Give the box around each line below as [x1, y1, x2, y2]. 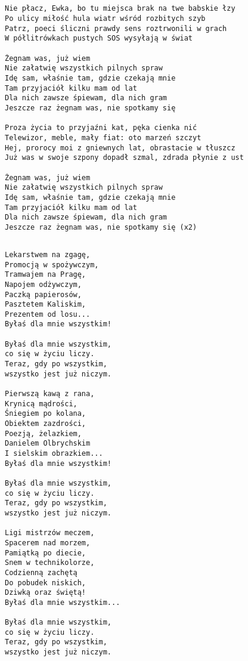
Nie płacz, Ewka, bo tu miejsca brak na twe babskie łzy [5, 4, 235, 13]
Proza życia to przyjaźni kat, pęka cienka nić [5, 123, 197, 132]
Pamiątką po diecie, [5, 548, 86, 557]
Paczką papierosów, [5, 290, 82, 299]
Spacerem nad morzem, [5, 538, 91, 547]
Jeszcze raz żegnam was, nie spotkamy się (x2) [5, 223, 197, 231]
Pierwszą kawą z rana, [5, 390, 95, 399]
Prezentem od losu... [5, 310, 91, 319]
